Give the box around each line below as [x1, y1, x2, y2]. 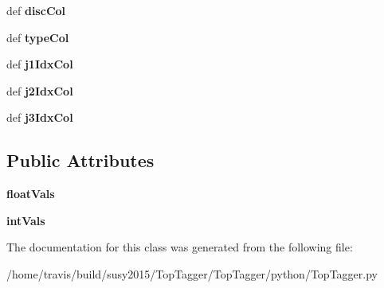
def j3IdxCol [6, 109, 73, 126]
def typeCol [6, 29, 69, 45]
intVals [6, 212, 45, 228]
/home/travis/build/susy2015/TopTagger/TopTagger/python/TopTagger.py [6, 265, 378, 282]
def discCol [6, 2, 66, 18]
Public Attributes [6, 148, 155, 173]
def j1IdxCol [6, 56, 73, 72]
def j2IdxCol [6, 82, 73, 99]
